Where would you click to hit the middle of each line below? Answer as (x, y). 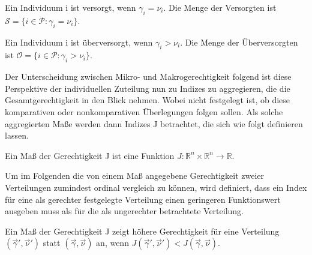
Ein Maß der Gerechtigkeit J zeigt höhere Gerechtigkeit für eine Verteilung (142, 231)
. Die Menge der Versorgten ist (220, 7)
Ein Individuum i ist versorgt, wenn (70, 7)
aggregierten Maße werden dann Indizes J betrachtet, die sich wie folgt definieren (154, 123)
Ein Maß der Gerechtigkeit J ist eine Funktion (90, 155)
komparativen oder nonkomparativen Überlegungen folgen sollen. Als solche (144, 111)
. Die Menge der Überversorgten (239, 42)
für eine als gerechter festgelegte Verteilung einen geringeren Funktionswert (143, 199)
